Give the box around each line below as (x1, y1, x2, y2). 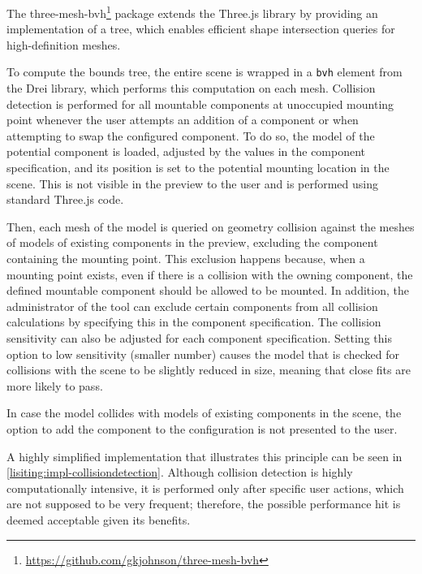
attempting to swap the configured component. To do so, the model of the (6, 127, 375, 144)
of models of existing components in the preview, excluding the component (6, 234, 378, 251)
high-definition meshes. (6, 36, 121, 53)
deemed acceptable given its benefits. (6, 511, 191, 528)
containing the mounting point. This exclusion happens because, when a (6, 250, 365, 267)
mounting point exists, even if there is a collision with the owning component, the (6, 265, 413, 283)
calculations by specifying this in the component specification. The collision (6, 313, 381, 330)
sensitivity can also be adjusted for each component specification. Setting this (6, 330, 392, 346)
